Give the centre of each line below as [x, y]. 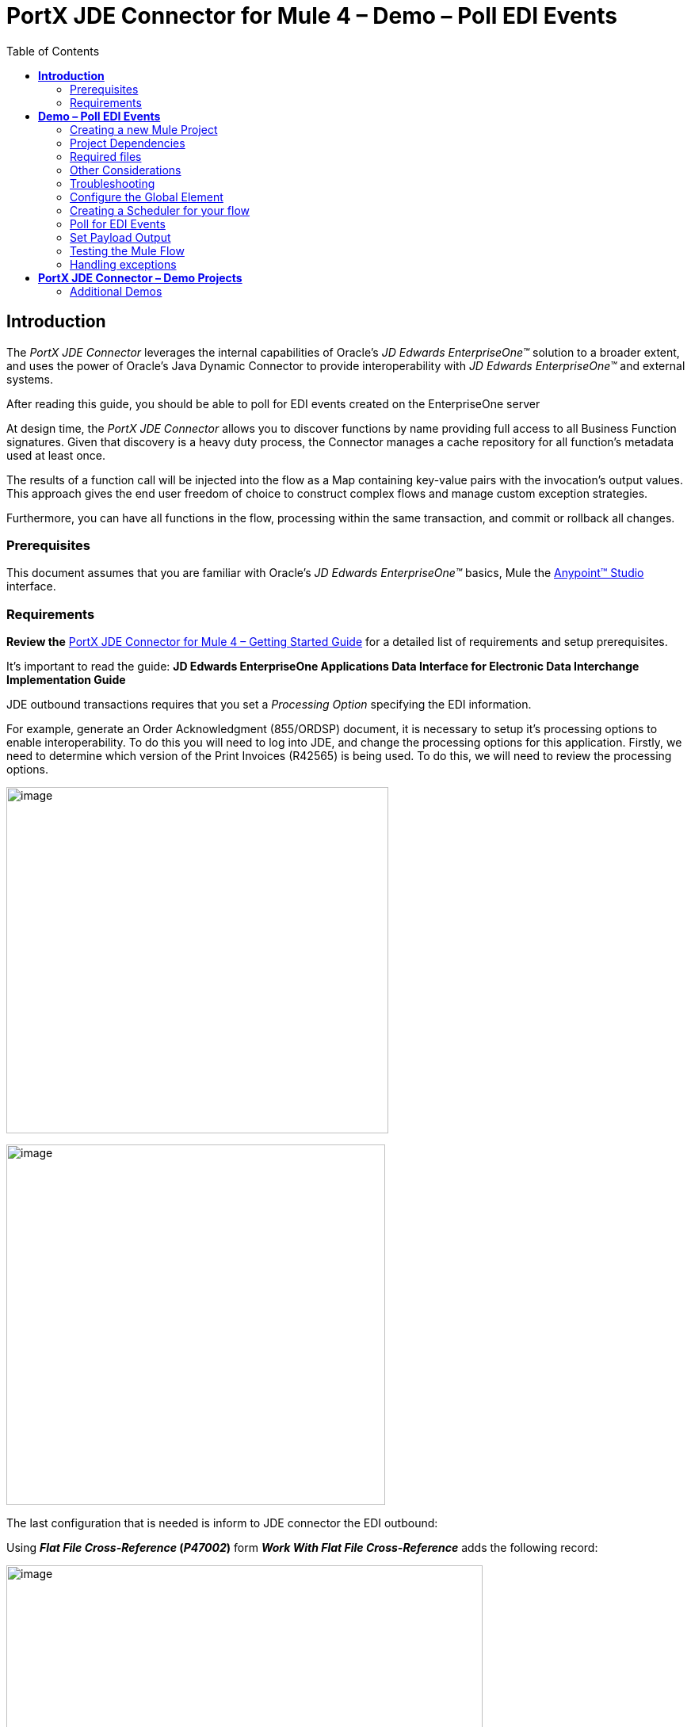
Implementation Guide [66, 680]
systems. [30, 379]
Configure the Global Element [147, 197]
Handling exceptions [123, 264]
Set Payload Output [120, 237]
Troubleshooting [113, 183]
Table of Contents [53, 51]
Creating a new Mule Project [144, 129]
